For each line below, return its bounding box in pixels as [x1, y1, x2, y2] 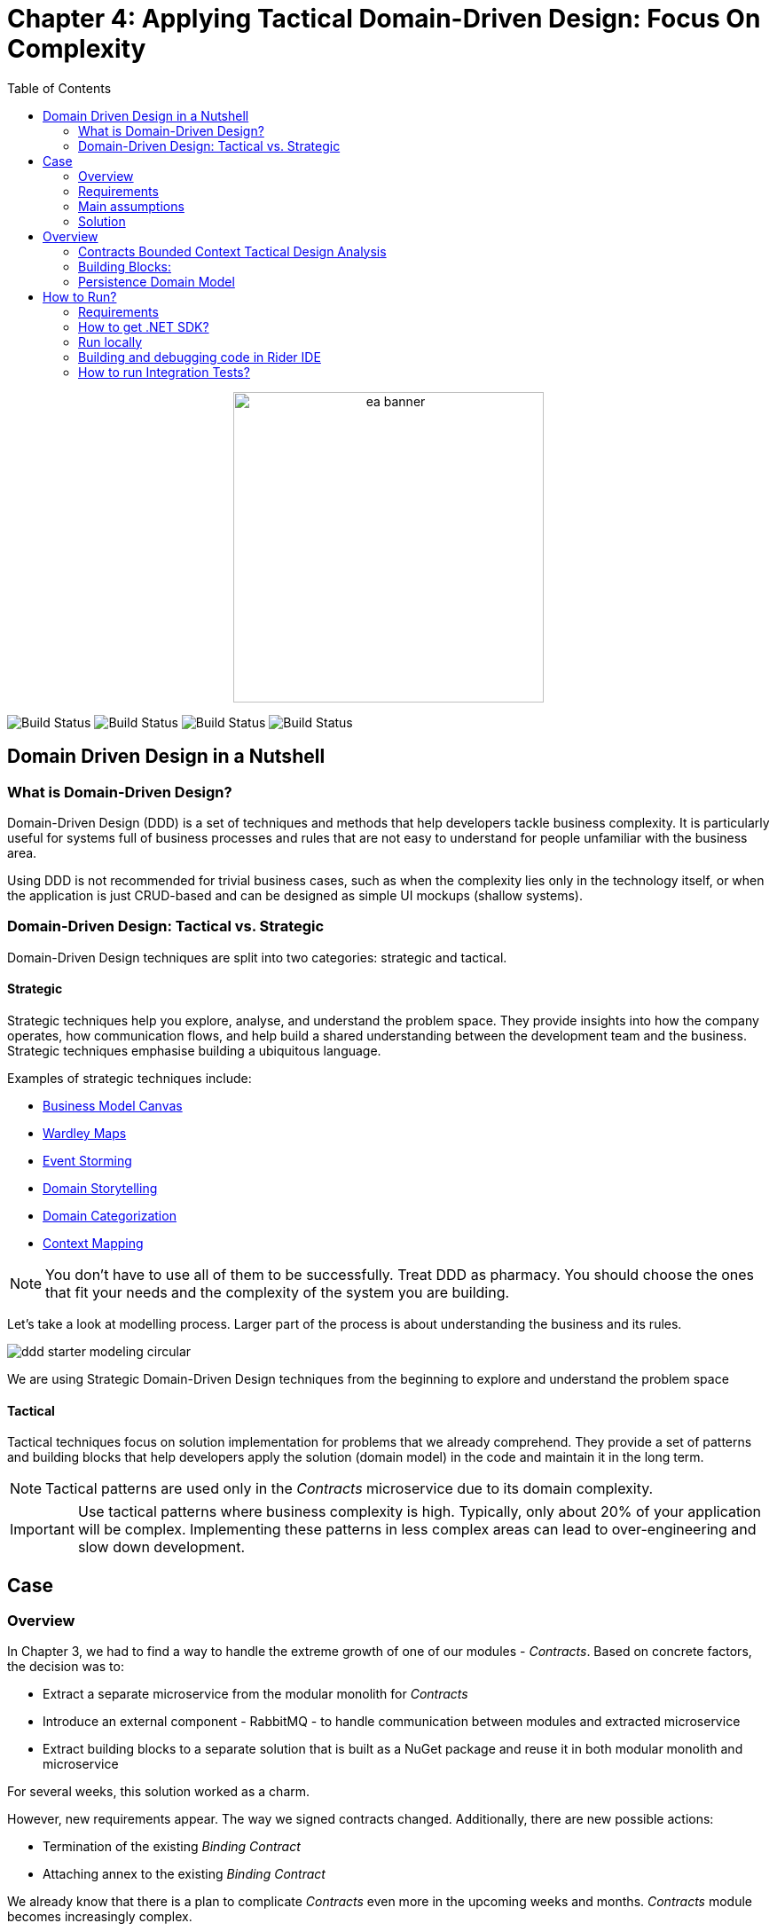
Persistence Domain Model [78, 273, 235, 289]
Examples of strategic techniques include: [7, 1070, 252, 1086]
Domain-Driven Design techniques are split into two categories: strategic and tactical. [7, 949, 507, 965]
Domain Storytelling [43, 1180, 158, 1196]
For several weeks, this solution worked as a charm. [7, 1784, 310, 1800]
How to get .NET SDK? [78, 318, 209, 334]
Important [10, 1520, 75, 1539]
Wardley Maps [43, 1125, 127, 1141]
